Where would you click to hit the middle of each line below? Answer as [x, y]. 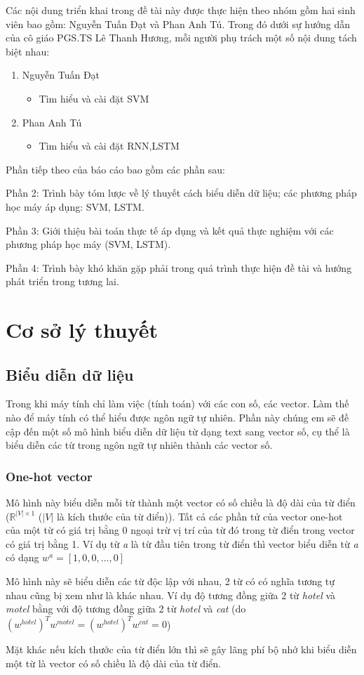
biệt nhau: [28, 51]
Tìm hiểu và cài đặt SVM [94, 98]
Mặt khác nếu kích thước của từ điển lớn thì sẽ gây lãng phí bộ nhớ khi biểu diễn [181, 649]
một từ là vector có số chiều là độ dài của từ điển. [113, 663]
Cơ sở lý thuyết [82, 330]
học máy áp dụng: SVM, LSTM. [75, 206]
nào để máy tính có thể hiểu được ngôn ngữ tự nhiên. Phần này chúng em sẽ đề [177, 418]
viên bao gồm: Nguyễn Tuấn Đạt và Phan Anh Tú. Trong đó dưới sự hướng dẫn [178, 24]
